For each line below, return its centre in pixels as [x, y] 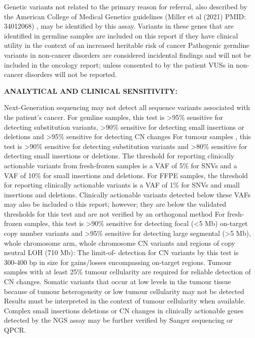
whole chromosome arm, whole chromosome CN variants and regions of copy [120, 243]
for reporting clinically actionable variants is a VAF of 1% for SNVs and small [122, 185]
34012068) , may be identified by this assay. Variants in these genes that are [119, 26]
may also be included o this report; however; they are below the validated [115, 204]
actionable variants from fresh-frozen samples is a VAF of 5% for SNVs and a [121, 165]
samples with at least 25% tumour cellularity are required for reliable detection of [127, 272]
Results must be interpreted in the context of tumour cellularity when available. [125, 301]
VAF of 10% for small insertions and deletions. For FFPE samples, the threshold [126, 175]
